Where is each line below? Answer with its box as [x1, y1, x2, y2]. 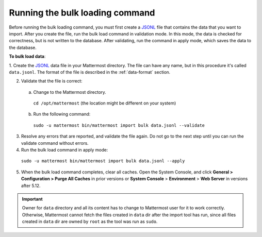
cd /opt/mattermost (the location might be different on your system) [33, 100, 177, 106]
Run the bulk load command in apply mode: [21, 147, 108, 153]
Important [22, 196, 43, 202]
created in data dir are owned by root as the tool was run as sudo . [22, 219, 158, 224]
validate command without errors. [21, 140, 89, 146]
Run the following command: [33, 111, 91, 117]
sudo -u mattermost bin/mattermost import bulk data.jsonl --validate [33, 122, 205, 128]
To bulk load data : [9, 53, 46, 59]
